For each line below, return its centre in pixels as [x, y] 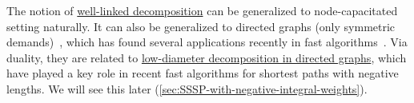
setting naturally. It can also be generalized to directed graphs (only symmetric [201, 26]
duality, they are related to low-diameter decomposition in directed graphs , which [207, 57]
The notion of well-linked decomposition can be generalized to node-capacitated [202, 10]
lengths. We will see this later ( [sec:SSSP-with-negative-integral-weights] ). [187, 88]
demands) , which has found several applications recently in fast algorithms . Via [207, 42]
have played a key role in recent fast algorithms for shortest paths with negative [203, 73]
